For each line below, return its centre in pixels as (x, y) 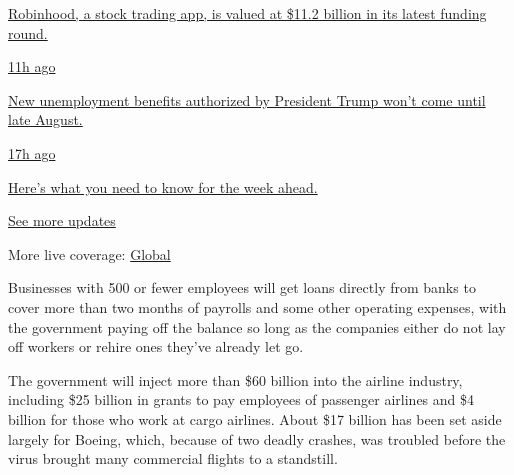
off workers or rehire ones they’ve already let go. (156, 346)
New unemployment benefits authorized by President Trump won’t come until (247, 99)
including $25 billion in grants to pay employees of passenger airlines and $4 (241, 399)
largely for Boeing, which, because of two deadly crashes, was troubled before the (257, 438)
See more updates (62, 220)
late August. (45, 119)
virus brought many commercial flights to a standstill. (173, 458)
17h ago (32, 152)
